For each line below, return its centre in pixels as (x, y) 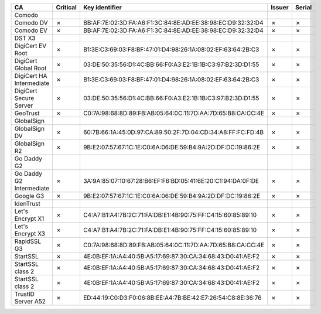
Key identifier (103, 7)
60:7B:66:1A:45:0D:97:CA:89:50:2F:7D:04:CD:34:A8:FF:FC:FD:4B (173, 132)
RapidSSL (28, 241)
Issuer (280, 7)
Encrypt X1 (29, 219)
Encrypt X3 (30, 233)
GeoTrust (27, 113)
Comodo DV (31, 23)
